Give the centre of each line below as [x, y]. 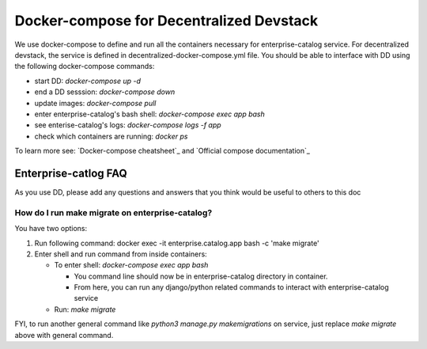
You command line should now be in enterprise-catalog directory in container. [201, 276]
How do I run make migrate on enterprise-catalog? [113, 212]
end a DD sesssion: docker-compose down [105, 92]
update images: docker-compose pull [95, 103]
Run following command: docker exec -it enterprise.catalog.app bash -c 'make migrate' [177, 243]
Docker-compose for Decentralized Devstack [166, 21]
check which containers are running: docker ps [111, 136]
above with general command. [64, 335]
